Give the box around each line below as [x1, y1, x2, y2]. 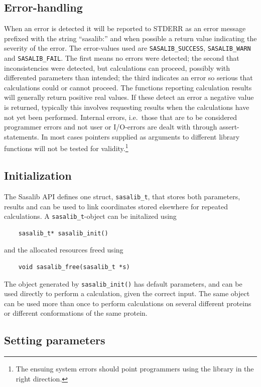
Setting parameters [4, 332, 105, 348]
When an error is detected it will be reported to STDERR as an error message [4, 23, 246, 34]
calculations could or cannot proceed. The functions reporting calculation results [4, 82, 252, 92]
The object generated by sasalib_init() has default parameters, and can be [4, 278, 242, 289]
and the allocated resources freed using [4, 244, 123, 255]
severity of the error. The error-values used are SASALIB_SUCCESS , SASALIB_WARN [4, 43, 251, 53]
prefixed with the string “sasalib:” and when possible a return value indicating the [4, 33, 257, 43]
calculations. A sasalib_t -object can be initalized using [4, 211, 177, 221]
